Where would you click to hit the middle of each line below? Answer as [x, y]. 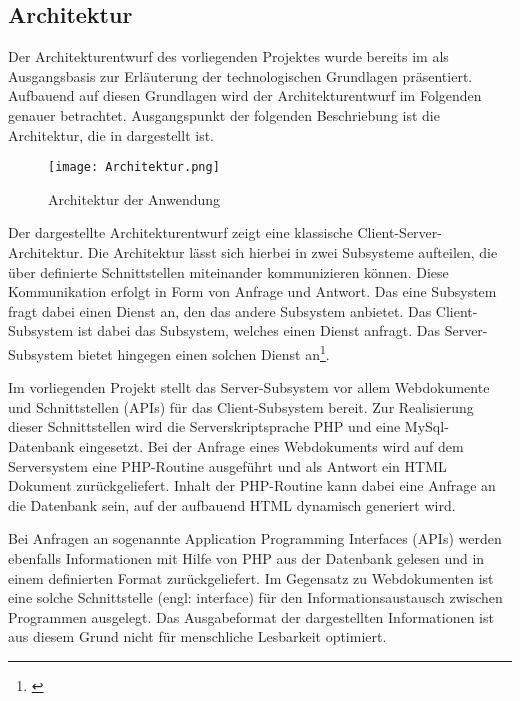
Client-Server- [399, 232]
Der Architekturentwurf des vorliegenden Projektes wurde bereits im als [228, 56]
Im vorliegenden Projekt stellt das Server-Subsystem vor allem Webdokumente [249, 387]
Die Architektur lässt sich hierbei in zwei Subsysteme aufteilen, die [292, 252]
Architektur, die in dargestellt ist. [111, 134]
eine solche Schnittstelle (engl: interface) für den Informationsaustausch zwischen [255, 597]
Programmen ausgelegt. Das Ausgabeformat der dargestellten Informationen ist [251, 616]
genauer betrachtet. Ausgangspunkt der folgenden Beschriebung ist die [224, 114]
